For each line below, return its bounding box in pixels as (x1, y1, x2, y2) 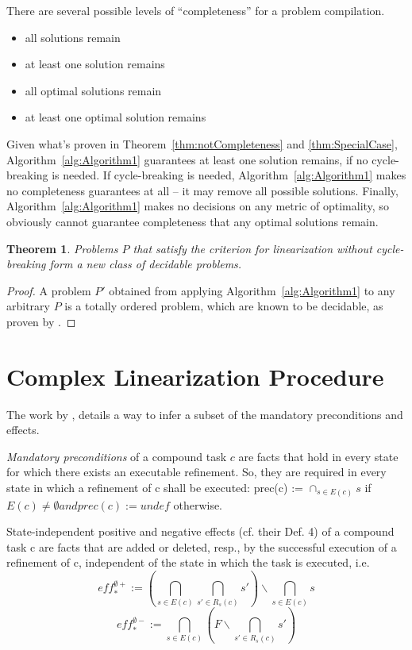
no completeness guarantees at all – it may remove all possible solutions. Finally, (6, 182, 399, 198)
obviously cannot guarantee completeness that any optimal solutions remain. (6, 213, 379, 229)
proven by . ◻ (6, 313, 76, 329)
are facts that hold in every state (238, 448, 399, 464)
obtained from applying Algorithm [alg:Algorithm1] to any (109, 282, 395, 298)
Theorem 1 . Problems (6, 240, 118, 256)
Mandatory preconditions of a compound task (6, 448, 227, 464)
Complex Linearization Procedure (6, 360, 384, 392)
